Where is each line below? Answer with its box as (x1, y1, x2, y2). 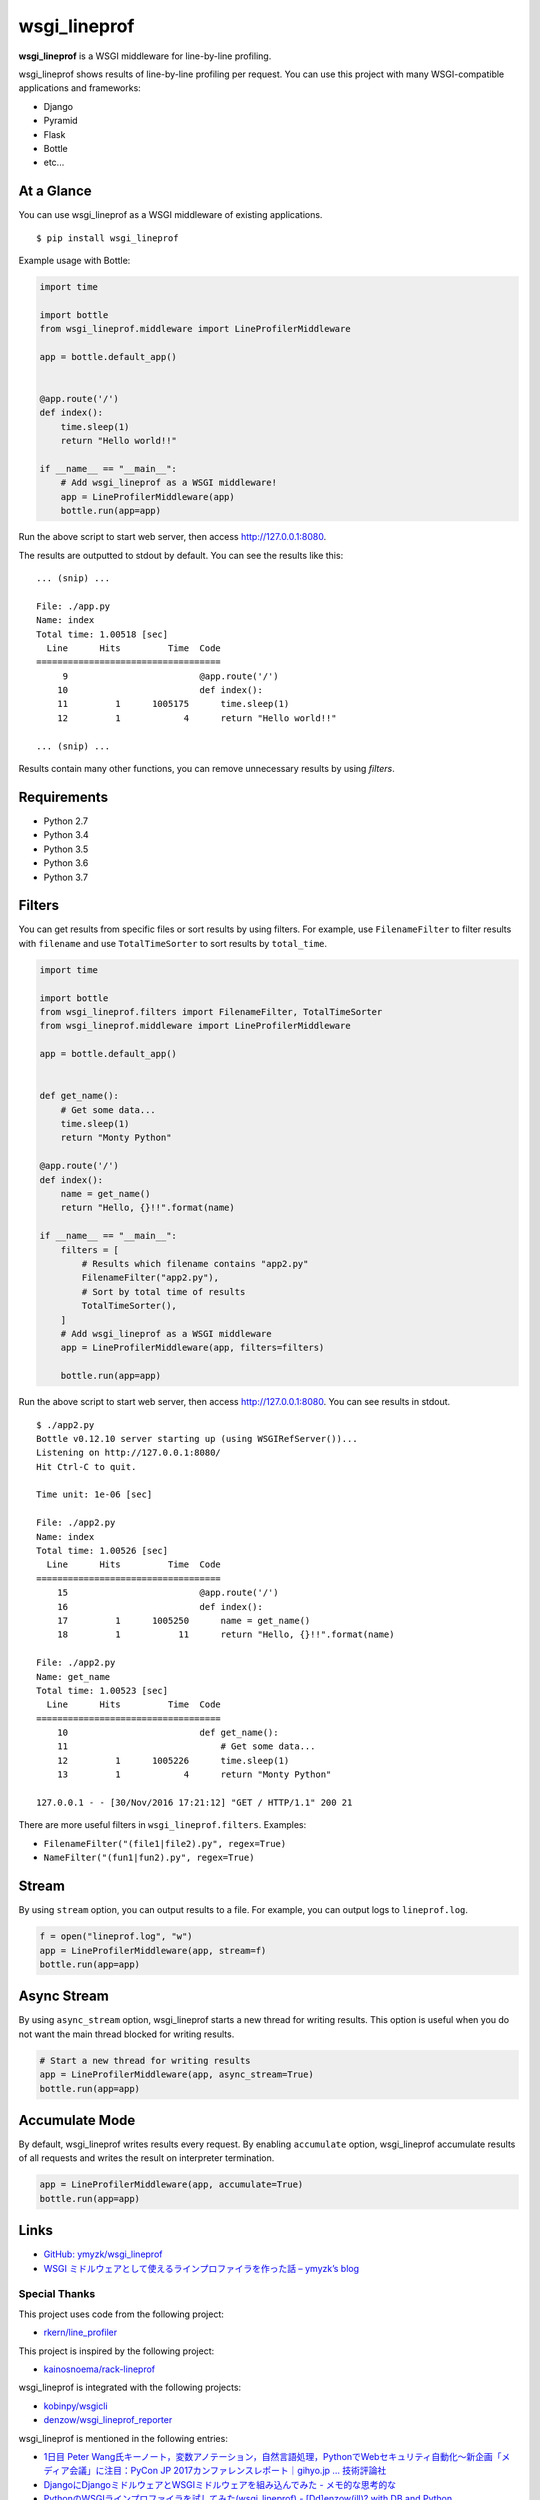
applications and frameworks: (18, 82, 142, 94)
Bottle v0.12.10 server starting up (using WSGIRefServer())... (36, 1433, 359, 1444)
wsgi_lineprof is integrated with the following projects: (18, 2381, 242, 2394)
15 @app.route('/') (56, 1587, 279, 1599)
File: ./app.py (36, 600, 111, 612)
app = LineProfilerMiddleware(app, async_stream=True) (39, 2069, 314, 2080)
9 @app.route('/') (62, 670, 279, 682)
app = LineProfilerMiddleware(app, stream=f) (39, 1945, 267, 1956)
